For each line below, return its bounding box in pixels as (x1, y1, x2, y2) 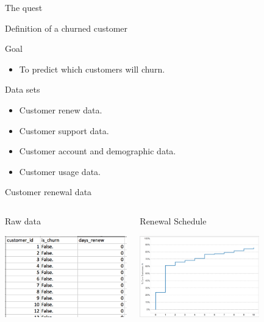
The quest (5, 1, 43, 13)
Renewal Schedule (140, 214, 207, 227)
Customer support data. (19, 124, 109, 137)
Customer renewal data (5, 185, 92, 198)
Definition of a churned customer (5, 21, 128, 34)
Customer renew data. (19, 103, 102, 116)
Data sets (5, 83, 40, 96)
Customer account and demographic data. (19, 145, 176, 157)
